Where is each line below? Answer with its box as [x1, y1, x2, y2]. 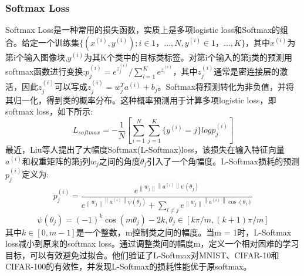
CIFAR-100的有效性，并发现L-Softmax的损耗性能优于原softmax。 [5, 260, 252, 272]
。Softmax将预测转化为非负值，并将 [157, 80, 295, 93]
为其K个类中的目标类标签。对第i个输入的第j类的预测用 [83, 51, 293, 63]
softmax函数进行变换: [5, 65, 86, 78]
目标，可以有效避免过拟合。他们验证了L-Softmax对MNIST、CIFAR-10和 [5, 248, 279, 261]
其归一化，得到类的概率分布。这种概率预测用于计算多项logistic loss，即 [5, 93, 276, 106]
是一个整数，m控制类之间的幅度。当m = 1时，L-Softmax [76, 225, 292, 238]
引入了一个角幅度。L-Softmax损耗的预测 [147, 154, 300, 167]
